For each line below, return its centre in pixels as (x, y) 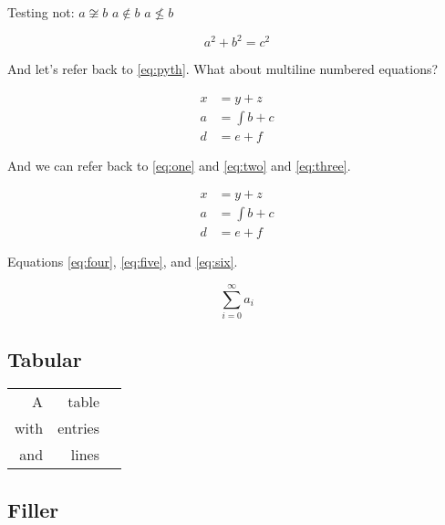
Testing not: (41, 12)
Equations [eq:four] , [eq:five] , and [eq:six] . (123, 262)
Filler (33, 509)
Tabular (45, 358)
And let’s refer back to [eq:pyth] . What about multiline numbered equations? (223, 69)
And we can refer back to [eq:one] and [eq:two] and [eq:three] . (179, 165)
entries (79, 428)
